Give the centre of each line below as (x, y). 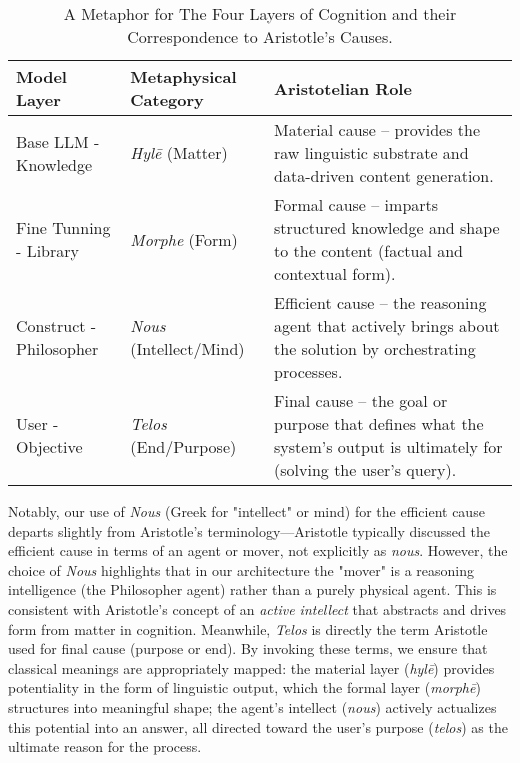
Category (167, 99)
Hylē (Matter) (179, 152)
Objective (49, 446)
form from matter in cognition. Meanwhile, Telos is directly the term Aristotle (248, 628)
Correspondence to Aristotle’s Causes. (260, 36)
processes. (308, 371)
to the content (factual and (368, 250)
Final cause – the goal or (361, 400)
